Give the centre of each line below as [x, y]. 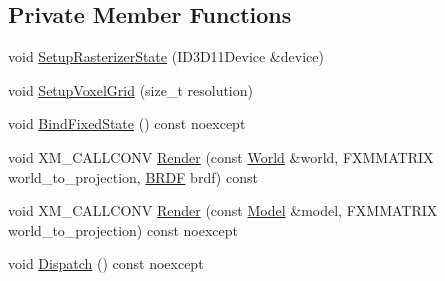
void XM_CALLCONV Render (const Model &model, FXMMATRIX [223, 210]
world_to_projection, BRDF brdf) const [133, 176]
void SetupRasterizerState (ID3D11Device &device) [166, 56]
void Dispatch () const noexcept [106, 263]
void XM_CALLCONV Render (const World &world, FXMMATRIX [221, 156]
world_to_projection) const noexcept [123, 229]
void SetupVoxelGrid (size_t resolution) [130, 89]
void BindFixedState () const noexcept [127, 123]
